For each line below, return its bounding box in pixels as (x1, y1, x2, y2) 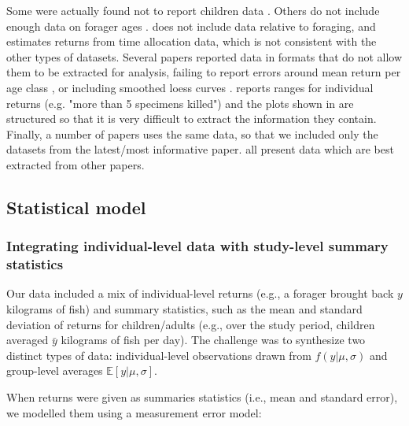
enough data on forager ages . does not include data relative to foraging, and (6, 17, 376, 34)
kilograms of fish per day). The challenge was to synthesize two (61, 332, 366, 348)
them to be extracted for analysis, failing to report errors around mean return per (6, 64, 401, 80)
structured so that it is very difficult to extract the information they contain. (6, 110, 377, 127)
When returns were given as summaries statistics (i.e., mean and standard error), (6, 389, 398, 406)
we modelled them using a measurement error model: (6, 404, 262, 420)
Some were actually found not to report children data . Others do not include (6, 2, 380, 18)
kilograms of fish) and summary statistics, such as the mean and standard (6, 301, 363, 317)
